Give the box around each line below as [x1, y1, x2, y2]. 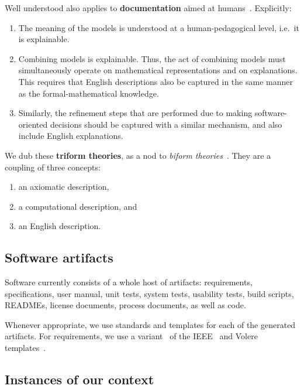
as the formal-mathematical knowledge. [18, 87, 159, 99]
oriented [18, 118, 48, 130]
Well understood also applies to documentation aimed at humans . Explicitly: [5, 2, 292, 13]
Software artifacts [5, 248, 113, 267]
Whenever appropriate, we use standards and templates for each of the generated [5, 318, 296, 330]
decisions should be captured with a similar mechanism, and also [50, 118, 282, 130]
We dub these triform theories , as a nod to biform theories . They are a [5, 149, 271, 161]
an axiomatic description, [18, 180, 109, 193]
